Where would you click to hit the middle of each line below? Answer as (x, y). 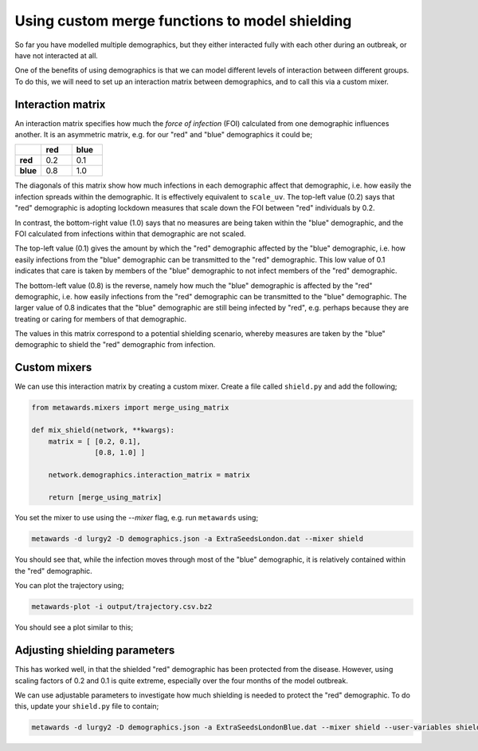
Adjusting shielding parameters (95, 650)
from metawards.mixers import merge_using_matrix (130, 408)
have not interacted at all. (57, 55)
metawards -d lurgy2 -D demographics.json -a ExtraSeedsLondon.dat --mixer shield (198, 539)
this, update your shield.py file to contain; (87, 706)
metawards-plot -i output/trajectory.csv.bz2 (122, 607)
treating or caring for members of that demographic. (101, 318)
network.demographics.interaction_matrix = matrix (149, 474)
